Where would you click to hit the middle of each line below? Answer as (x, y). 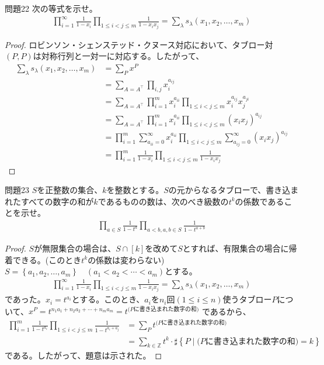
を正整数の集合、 (70, 190)
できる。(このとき (47, 259)
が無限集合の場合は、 (75, 248)
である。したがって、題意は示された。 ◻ (83, 355)
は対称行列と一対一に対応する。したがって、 (119, 56)
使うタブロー (247, 299)
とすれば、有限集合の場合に (236, 248)
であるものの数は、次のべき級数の (163, 201)
